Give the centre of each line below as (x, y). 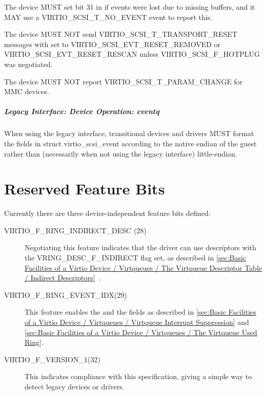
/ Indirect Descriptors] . (63, 278)
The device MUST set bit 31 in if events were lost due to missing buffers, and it (130, 7)
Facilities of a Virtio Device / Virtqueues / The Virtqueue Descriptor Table (143, 267)
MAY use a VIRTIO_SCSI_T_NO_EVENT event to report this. (108, 17)
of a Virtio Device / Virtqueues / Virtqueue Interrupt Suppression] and (137, 322)
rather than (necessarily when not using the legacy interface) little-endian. (121, 153)
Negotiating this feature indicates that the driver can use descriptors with (140, 247)
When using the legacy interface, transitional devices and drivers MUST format (129, 133)
